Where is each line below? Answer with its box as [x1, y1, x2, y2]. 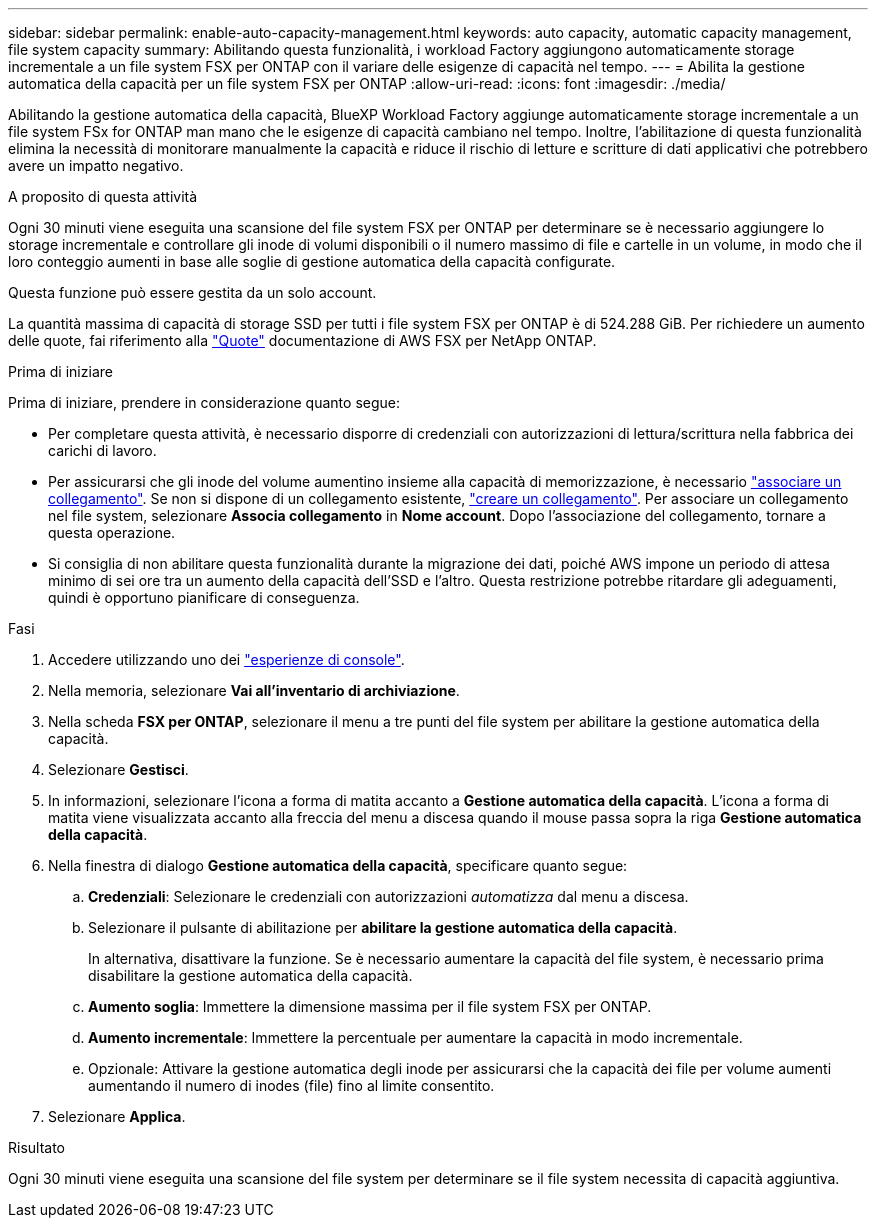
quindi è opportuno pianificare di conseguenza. [48, 589, 360, 606]
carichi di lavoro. [48, 442, 157, 459]
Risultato [8, 1139, 66, 1156]
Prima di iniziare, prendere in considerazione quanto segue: [8, 394, 400, 411]
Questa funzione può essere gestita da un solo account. [8, 284, 377, 301]
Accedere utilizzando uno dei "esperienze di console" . [48, 651, 405, 668]
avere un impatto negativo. [8, 157, 184, 174]
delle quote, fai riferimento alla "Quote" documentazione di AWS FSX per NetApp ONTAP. [8, 332, 597, 349]
